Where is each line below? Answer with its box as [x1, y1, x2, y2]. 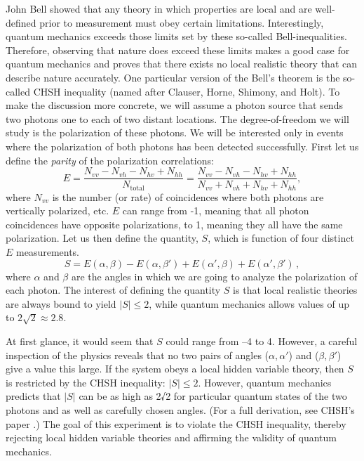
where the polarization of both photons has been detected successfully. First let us [6, 138, 359, 153]
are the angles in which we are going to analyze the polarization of [71, 268, 358, 283]
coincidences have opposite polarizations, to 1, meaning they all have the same [6, 216, 343, 231]
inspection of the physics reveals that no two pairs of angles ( [6, 347, 269, 362]
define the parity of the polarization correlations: [6, 152, 214, 167]
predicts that [6, 389, 61, 403]
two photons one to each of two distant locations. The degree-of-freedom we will [6, 111, 349, 126]
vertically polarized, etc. [6, 203, 109, 218]
